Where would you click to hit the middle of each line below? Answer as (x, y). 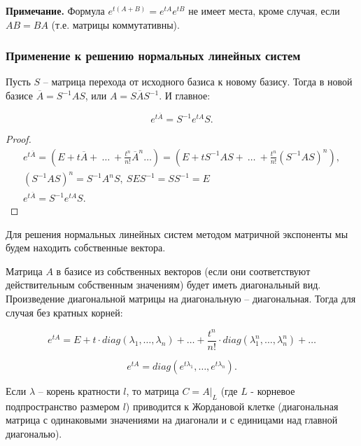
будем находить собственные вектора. (86, 248)
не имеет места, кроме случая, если (264, 11)
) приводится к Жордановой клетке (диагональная (232, 406)
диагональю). (34, 433)
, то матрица (153, 390)
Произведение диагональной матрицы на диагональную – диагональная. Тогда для (181, 299)
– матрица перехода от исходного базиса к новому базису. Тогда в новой (198, 82)
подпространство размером (63, 406)
